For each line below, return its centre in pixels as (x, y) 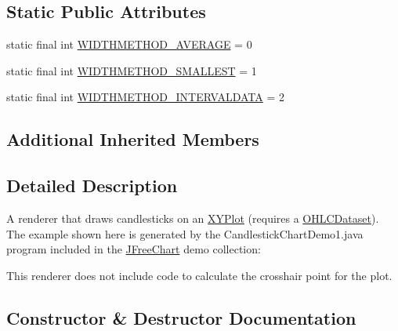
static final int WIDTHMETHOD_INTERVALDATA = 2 (145, 97)
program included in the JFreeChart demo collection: (134, 249)
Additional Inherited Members (133, 139)
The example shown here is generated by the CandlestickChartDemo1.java (185, 233)
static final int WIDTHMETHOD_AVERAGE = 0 (129, 44)
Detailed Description (92, 186)
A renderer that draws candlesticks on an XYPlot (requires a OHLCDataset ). (193, 218)
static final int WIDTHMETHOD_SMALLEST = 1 (132, 70)
